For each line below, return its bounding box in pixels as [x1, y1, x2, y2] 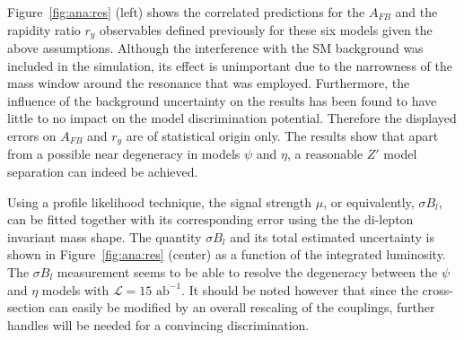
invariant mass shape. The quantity [7, 227, 202, 246]
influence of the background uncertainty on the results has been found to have [7, 91, 437, 109]
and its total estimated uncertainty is [230, 227, 434, 246]
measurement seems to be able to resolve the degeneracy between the [57, 263, 438, 282]
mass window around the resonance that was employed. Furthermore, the [7, 74, 410, 92]
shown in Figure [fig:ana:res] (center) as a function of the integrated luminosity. [7, 245, 446, 264]
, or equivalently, [323, 192, 415, 211]
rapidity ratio [7, 20, 81, 39]
